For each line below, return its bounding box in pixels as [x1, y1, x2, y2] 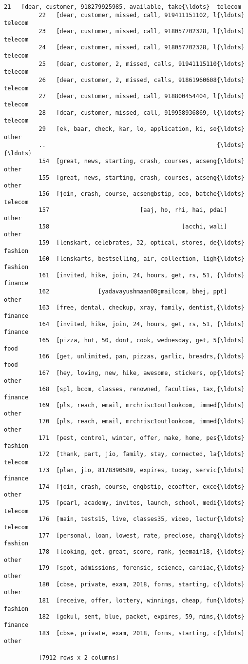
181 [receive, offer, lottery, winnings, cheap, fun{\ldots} [38, 597, 245, 604]
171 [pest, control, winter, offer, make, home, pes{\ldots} [38, 434, 245, 441]
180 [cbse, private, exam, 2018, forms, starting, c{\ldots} [38, 581, 245, 588]
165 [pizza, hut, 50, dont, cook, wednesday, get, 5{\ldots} [38, 336, 245, 344]
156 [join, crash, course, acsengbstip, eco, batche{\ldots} [38, 190, 245, 198]
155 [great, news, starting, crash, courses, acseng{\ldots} [38, 174, 245, 181]
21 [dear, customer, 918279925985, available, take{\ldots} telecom [4, 3, 241, 10]
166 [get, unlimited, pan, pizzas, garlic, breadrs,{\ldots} [38, 353, 245, 360]
